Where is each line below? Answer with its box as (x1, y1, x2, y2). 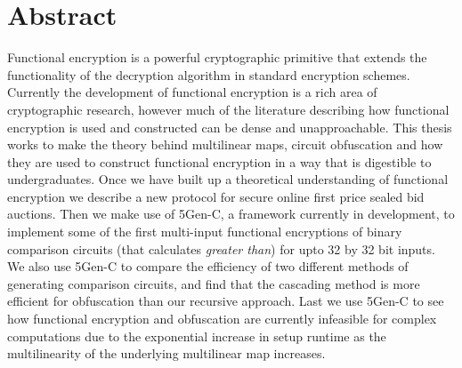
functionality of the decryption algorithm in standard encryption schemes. (7, 65, 410, 84)
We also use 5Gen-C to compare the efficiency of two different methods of (7, 257, 409, 276)
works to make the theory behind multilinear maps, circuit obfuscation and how (7, 135, 443, 154)
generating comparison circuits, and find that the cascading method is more (7, 274, 420, 292)
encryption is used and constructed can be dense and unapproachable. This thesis (7, 117, 452, 136)
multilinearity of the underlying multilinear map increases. (7, 344, 326, 363)
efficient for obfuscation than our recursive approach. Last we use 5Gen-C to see (7, 292, 444, 310)
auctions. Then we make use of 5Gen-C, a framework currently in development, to (7, 204, 455, 223)
